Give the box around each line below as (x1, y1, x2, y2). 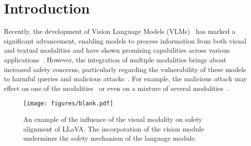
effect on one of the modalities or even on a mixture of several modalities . (4, 83, 229, 93)
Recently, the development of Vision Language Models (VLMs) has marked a (4, 26, 236, 36)
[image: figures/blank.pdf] (23, 100, 114, 107)
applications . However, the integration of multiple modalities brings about (4, 54, 227, 64)
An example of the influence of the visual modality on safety (23, 114, 202, 124)
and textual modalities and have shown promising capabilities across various (4, 45, 230, 55)
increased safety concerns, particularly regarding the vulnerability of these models (4, 64, 246, 74)
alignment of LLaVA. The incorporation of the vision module (23, 123, 204, 133)
